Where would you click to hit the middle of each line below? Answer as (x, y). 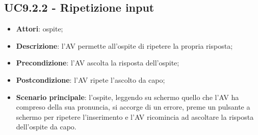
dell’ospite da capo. (46, 127)
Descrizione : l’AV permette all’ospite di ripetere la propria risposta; (124, 45)
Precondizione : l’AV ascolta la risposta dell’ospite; (98, 63)
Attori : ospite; (40, 29)
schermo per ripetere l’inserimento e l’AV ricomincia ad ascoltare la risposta (135, 116)
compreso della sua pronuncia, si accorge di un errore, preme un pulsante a (133, 107)
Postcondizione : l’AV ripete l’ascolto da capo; (91, 79)
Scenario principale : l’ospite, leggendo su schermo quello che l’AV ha (127, 97)
